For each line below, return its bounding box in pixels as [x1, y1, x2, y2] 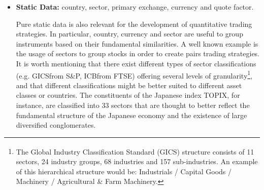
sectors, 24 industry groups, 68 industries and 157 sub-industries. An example [16, 156, 258, 167]
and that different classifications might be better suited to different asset [16, 80, 242, 90]
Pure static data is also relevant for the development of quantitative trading [16, 18, 252, 29]
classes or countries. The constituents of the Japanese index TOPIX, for [16, 90, 240, 100]
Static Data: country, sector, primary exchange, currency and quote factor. [16, 2, 254, 12]
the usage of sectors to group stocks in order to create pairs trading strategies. [16, 48, 260, 59]
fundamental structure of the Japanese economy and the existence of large [16, 109, 247, 120]
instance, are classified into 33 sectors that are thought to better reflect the [16, 100, 250, 110]
